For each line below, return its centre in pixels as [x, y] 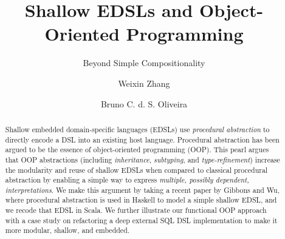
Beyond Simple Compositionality [144, 63]
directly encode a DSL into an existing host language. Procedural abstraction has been [142, 139]
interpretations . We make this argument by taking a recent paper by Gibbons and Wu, [142, 190]
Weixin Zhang [144, 83]
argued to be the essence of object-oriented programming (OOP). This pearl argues [137, 150]
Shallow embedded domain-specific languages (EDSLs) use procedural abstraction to [137, 129]
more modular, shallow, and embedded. [67, 230]
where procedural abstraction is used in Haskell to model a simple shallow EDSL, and [141, 200]
